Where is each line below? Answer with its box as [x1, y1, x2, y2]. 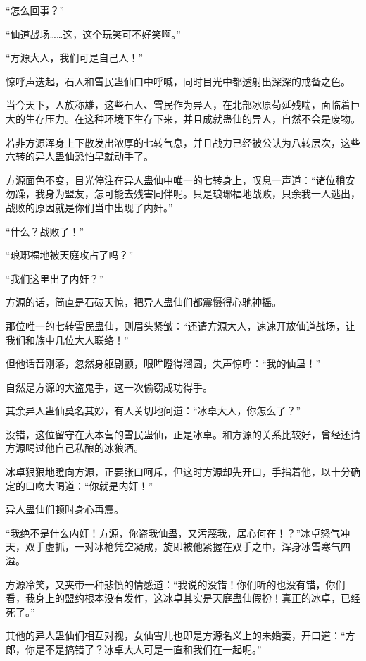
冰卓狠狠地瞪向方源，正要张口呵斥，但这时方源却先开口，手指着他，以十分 [6, 464, 351, 479]
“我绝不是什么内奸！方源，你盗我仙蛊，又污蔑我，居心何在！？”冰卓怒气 [6, 525, 341, 540]
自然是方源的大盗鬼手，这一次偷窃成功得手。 [6, 379, 213, 394]
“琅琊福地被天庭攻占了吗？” [6, 247, 134, 262]
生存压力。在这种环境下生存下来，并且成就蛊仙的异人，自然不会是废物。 [25, 111, 360, 125]
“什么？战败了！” [6, 223, 84, 238]
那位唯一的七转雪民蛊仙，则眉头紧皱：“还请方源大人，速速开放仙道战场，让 [6, 318, 355, 333]
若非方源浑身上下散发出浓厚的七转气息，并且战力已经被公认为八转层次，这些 [6, 135, 360, 149]
